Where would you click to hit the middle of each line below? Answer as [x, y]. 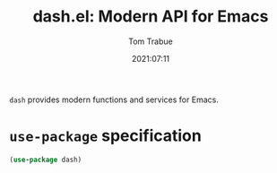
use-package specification [105, 136]
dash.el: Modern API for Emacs [151, 17]
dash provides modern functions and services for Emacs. [114, 99]
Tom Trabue [151, 41]
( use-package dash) [46, 160]
